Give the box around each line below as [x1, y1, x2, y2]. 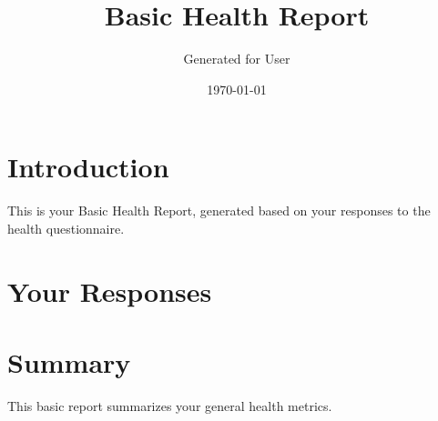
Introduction [7, 148, 169, 185]
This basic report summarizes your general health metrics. [7, 396, 332, 415]
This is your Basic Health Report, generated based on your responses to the [7, 201, 431, 220]
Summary [7, 344, 131, 380]
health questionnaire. [7, 218, 125, 237]
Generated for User [183, 49, 290, 68]
